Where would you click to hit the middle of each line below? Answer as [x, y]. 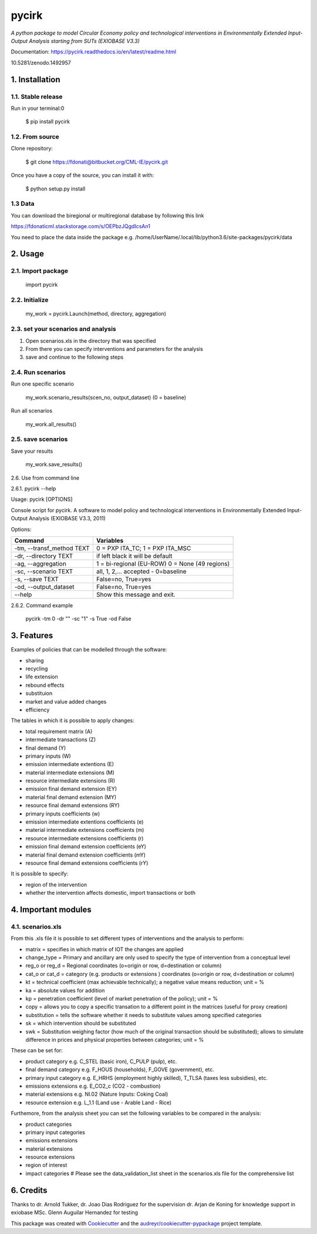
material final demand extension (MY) [71, 797]
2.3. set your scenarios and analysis [64, 329]
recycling [37, 668]
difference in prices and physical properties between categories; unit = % [115, 1040]
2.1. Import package [40, 271]
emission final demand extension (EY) [71, 789]
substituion [39, 693]
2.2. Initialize [30, 300]
